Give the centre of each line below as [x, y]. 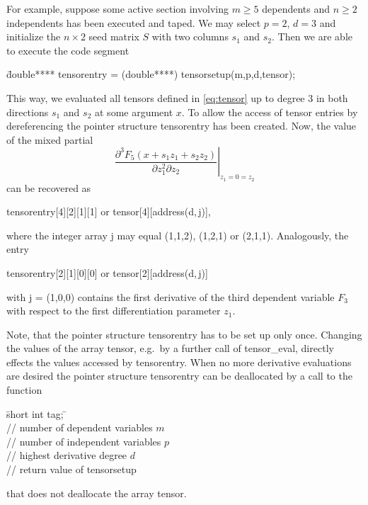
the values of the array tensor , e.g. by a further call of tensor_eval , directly [170, 348]
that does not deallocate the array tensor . [97, 493]
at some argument [134, 112]
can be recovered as [49, 187]
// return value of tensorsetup [71, 469]
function [24, 390]
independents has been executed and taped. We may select [134, 22]
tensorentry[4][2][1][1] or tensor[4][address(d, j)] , [109, 211]
